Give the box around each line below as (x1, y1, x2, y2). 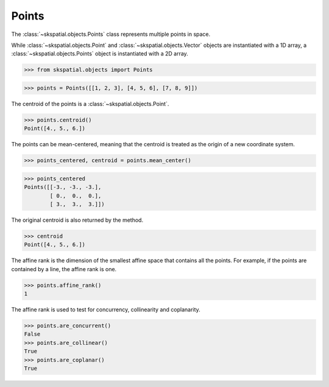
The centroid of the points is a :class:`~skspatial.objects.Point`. (11, 100, 169, 107)
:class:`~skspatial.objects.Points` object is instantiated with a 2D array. (11, 50, 188, 57)
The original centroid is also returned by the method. (11, 216, 143, 224)
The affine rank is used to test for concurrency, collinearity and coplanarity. (11, 306, 200, 313)
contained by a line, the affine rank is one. (11, 265, 117, 272)
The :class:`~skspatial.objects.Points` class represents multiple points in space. (11, 30, 211, 38)
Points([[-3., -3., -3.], (24, 183, 102, 191)
